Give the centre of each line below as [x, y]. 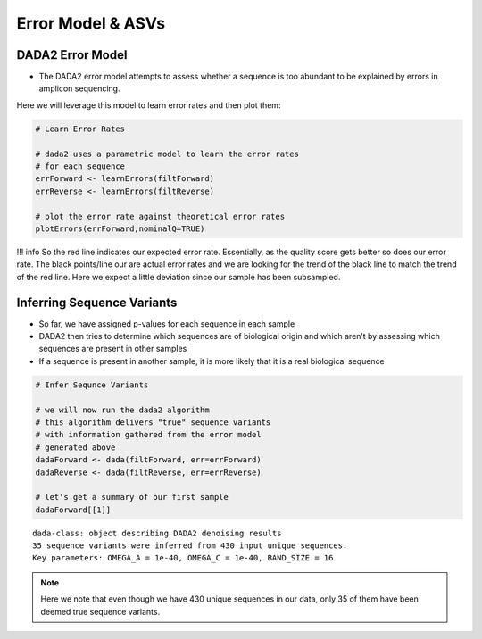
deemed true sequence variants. [100, 611]
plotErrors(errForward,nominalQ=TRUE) [120, 228]
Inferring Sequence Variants [97, 302]
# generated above [75, 447]
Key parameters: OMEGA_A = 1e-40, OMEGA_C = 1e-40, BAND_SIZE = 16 [183, 558]
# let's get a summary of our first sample [132, 497]
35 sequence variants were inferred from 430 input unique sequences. [190, 546]
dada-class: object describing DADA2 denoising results [157, 533]
